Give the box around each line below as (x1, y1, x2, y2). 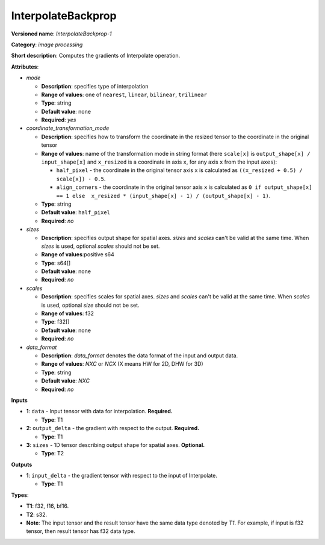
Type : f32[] (41, 318, 70, 325)
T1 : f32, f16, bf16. (26, 502, 69, 510)
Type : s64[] (41, 259, 71, 266)
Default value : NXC (41, 377, 90, 384)
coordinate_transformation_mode (26, 125, 110, 132)
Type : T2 (41, 450, 64, 457)
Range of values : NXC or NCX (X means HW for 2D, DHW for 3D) (41, 360, 204, 368)
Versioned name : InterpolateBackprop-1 (11, 30, 112, 37)
